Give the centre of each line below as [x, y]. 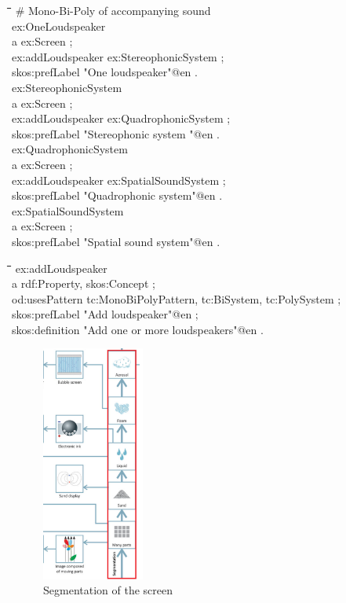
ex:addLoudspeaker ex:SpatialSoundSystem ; [119, 180]
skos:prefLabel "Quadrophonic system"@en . [117, 195]
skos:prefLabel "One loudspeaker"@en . [105, 72]
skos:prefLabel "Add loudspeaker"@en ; [105, 314]
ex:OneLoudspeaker [59, 26]
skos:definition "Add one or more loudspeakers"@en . [138, 329]
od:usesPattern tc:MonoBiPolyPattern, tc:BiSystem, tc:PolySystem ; [177, 298]
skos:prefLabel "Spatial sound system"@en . [116, 241]
